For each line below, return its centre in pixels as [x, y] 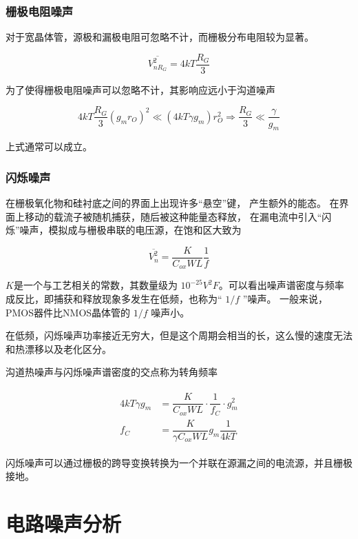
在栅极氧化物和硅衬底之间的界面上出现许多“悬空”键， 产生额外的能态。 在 [172, 203]
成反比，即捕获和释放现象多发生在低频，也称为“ [114, 299]
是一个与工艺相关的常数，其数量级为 [95, 285]
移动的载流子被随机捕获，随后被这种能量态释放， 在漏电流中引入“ [173, 216]
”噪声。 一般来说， [285, 299]
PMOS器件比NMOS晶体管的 [68, 312]
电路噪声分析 [64, 523]
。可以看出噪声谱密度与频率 [281, 285]
